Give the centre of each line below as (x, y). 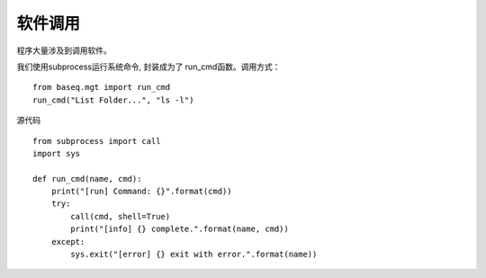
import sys (57, 153)
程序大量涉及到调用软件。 (64, 50)
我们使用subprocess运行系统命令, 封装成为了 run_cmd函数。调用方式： (148, 67)
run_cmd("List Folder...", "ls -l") (113, 100)
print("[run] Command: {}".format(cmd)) (142, 192)
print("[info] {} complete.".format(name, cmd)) (180, 229)
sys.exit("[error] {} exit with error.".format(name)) (194, 255)
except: (68, 242)
